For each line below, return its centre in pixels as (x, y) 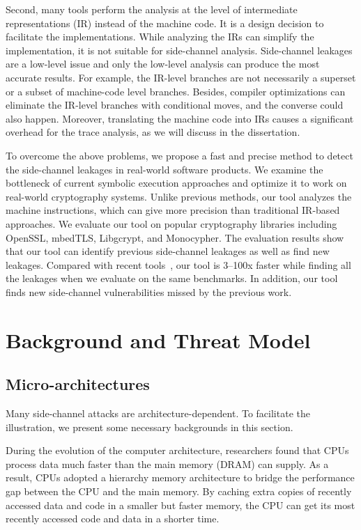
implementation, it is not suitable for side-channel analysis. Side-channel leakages (179, 50)
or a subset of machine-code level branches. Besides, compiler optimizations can (176, 91)
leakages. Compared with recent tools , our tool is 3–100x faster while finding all (178, 264)
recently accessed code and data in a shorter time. (113, 519)
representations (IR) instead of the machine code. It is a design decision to (165, 23)
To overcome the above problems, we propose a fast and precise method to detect (179, 155)
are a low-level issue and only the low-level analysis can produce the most (163, 64)
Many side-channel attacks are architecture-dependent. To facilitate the (158, 413)
